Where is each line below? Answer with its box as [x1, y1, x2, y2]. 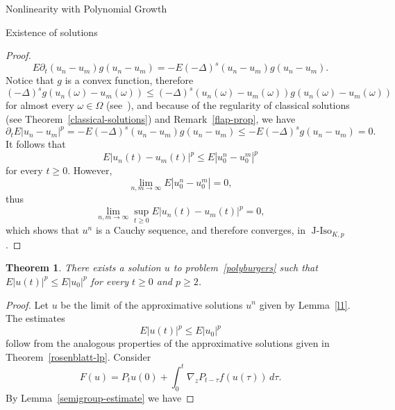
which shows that [6, 223, 79, 237]
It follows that [6, 137, 66, 151]
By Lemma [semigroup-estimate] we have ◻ [6, 390, 194, 404]
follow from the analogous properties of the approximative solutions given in [6, 336, 330, 350]
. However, [67, 163, 112, 178]
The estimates [6, 311, 65, 325]
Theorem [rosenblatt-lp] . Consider [6, 349, 151, 364]
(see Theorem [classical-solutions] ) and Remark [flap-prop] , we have [6, 111, 296, 126]
